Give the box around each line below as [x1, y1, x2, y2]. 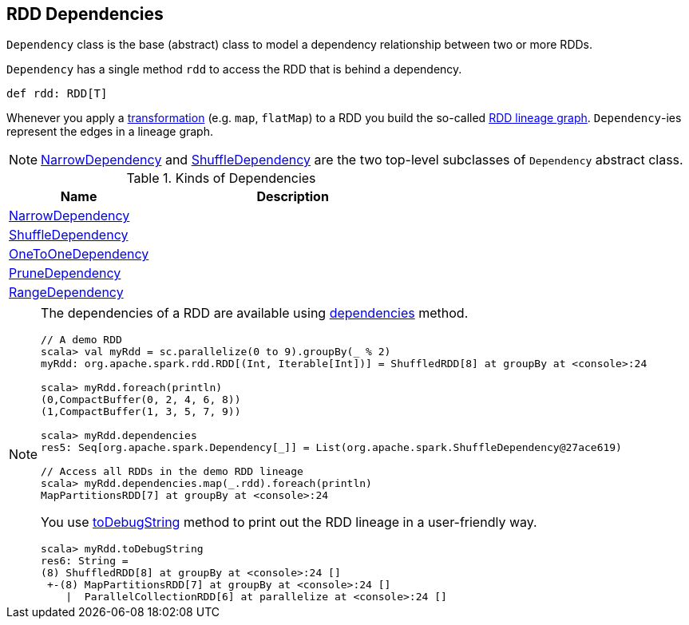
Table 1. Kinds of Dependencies [126, 170, 316, 187]
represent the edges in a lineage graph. [6, 125, 213, 139]
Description [256, 188, 329, 205]
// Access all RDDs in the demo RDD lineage [41, 465, 303, 478]
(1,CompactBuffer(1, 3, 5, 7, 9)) [41, 405, 241, 418]
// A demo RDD [41, 334, 122, 346]
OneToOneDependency [9, 246, 149, 263]
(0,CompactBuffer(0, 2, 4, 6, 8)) [41, 394, 241, 406]
